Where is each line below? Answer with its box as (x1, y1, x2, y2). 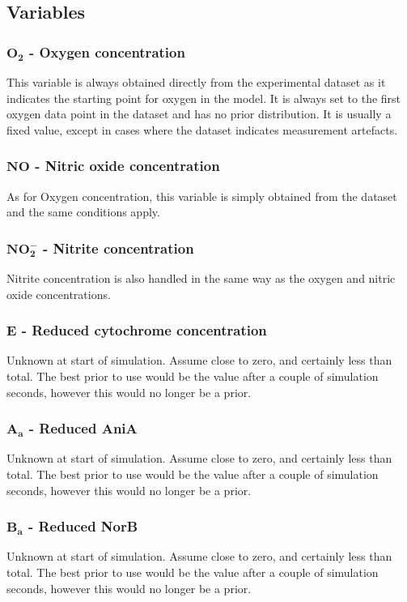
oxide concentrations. (6, 285, 111, 302)
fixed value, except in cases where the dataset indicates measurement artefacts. (6, 121, 398, 138)
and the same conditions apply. (6, 203, 160, 220)
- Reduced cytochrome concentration (21, 320, 267, 340)
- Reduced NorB (28, 516, 138, 536)
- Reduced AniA (28, 418, 138, 438)
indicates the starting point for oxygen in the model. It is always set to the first (6, 89, 401, 106)
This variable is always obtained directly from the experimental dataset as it (6, 74, 386, 90)
